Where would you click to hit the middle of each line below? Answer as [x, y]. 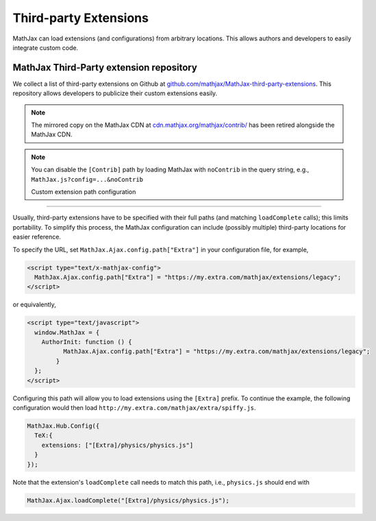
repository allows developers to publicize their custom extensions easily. [115, 93]
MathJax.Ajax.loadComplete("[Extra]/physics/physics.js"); [128, 500]
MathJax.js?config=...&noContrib [87, 179]
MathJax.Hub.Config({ [63, 426]
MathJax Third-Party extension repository [105, 68]
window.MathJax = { [67, 332]
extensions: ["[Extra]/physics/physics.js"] [117, 445]
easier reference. [37, 237]
